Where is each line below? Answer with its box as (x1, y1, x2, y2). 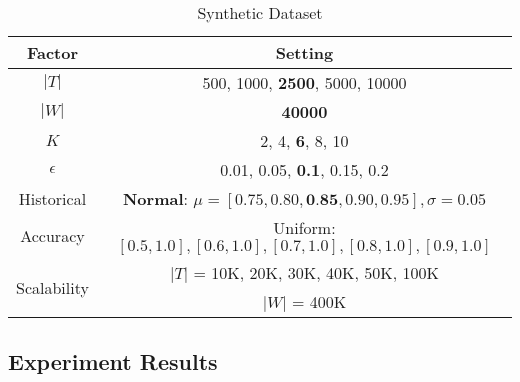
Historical (18, 187, 87, 210)
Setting (275, 41, 334, 64)
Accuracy (20, 224, 85, 247)
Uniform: (273, 216, 336, 239)
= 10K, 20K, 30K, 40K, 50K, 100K (193, 261, 439, 284)
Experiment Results (8, 346, 218, 377)
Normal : (122, 187, 188, 210)
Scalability (16, 275, 89, 299)
